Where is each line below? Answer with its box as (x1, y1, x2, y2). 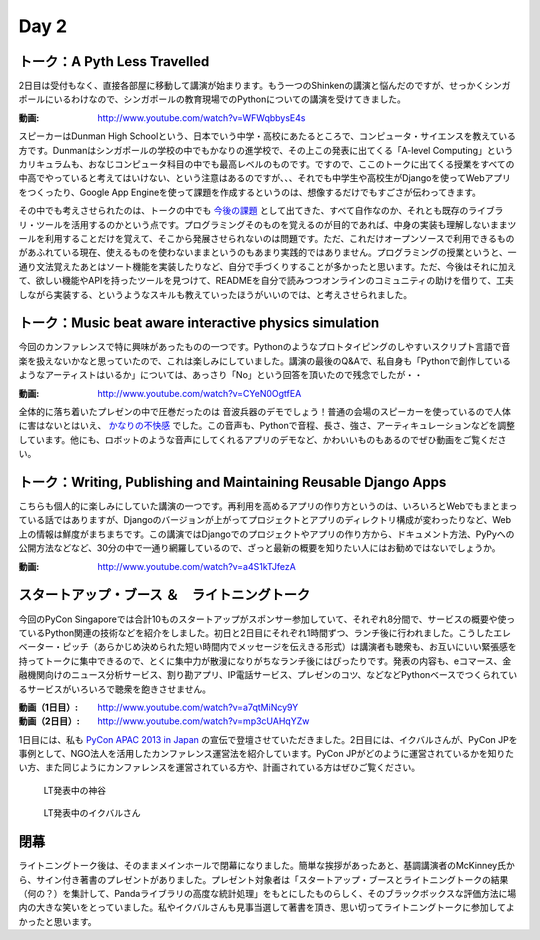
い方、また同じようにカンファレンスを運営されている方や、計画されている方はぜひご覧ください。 (18, 761, 421, 774)
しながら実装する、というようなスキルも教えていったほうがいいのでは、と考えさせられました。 (18, 288, 413, 300)
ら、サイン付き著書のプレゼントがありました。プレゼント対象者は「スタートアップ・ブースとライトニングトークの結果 (18, 873, 509, 885)
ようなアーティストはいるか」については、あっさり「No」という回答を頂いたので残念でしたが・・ (18, 369, 424, 381)
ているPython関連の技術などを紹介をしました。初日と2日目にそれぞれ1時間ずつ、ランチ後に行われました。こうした (18, 626, 494, 639)
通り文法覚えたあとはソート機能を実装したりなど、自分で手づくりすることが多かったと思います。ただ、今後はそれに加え (18, 260, 517, 272)
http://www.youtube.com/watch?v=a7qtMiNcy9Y (97, 701, 299, 713)
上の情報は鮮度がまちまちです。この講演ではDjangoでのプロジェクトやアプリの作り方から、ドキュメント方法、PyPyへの (18, 528, 515, 540)
